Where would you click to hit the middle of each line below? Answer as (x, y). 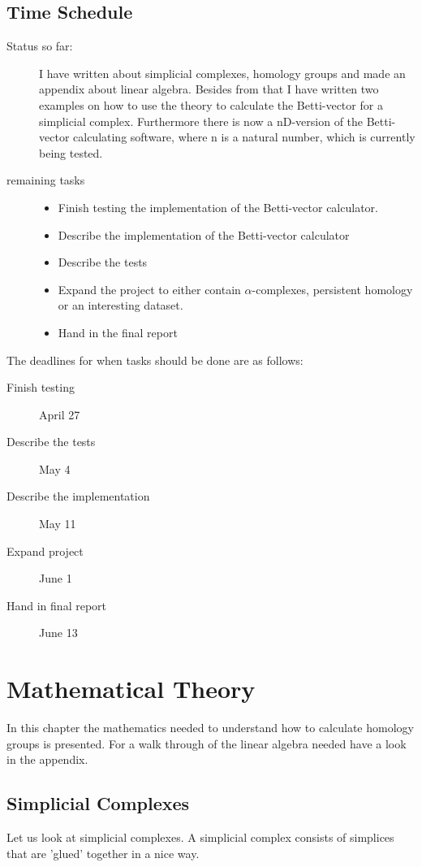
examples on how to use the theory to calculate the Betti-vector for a (211, 104)
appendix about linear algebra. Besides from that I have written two (209, 89)
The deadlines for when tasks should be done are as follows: (155, 360)
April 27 (60, 414)
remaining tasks (46, 180)
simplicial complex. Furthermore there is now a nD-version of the (201, 121)
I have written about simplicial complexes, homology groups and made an (222, 73)
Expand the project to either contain (149, 289)
